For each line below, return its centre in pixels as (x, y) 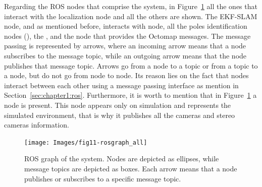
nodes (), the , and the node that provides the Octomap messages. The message (127, 36)
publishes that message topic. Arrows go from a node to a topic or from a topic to (131, 65)
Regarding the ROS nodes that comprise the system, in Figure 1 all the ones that (131, 6)
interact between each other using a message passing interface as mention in (121, 85)
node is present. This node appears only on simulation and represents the (118, 105)
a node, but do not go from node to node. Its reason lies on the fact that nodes (126, 75)
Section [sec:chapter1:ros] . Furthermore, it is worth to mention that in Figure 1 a (130, 95)
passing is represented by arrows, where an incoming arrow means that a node (125, 46)
